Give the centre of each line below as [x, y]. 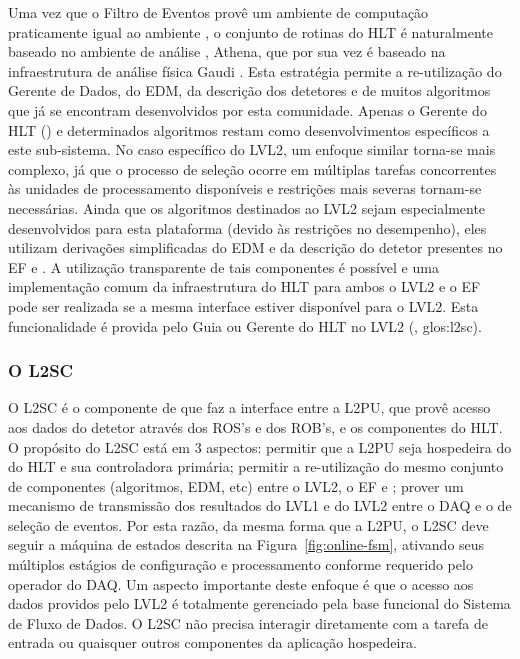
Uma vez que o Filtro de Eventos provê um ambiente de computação [218, 12]
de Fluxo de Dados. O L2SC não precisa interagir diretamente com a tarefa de [248, 622]
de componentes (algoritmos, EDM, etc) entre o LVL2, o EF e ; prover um [236, 485]
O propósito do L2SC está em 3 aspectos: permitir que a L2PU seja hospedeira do [260, 446]
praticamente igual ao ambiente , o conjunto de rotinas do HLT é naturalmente [250, 31]
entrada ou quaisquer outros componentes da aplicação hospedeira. [212, 642]
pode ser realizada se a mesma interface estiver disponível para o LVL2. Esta [243, 305]
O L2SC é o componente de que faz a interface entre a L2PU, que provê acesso [249, 407]
